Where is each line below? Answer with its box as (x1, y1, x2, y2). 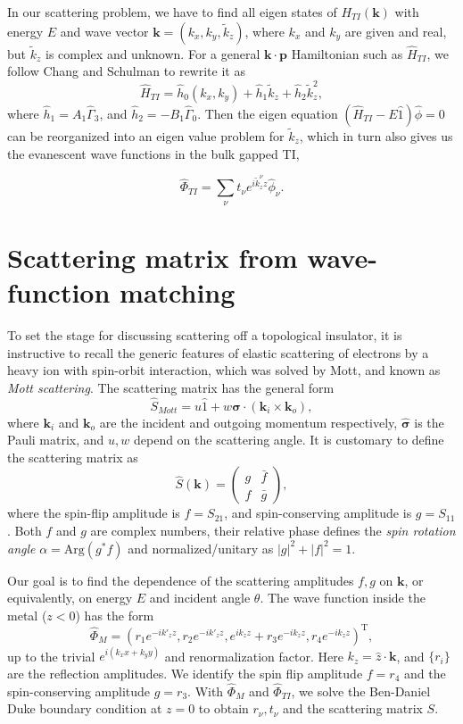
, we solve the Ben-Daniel (291, 681, 431, 700)
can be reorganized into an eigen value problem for (7, 126, 285, 145)
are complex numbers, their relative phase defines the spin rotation (90, 521, 456, 539)
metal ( (7, 605, 47, 624)
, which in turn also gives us (299, 126, 453, 145)
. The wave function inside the (260, 588, 426, 607)
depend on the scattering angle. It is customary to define (133, 430, 444, 449)
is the (414, 412, 444, 431)
